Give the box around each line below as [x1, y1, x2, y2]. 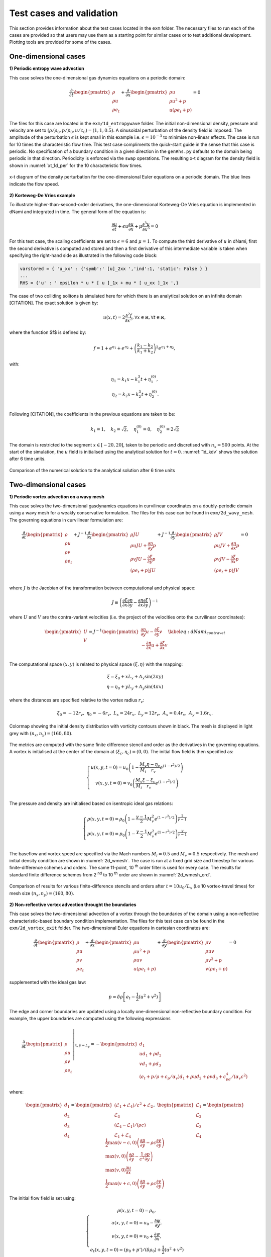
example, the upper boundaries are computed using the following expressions [9, 1016, 171, 1022]
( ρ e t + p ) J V [214, 567, 239, 574]
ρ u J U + [130, 543, 148, 548]
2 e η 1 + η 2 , [156, 344, 176, 351]
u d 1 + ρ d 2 [139, 1051, 162, 1058]
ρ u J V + [214, 543, 230, 548]
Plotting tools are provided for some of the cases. [9, 39, 112, 45]
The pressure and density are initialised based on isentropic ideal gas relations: [9, 800, 173, 806]
